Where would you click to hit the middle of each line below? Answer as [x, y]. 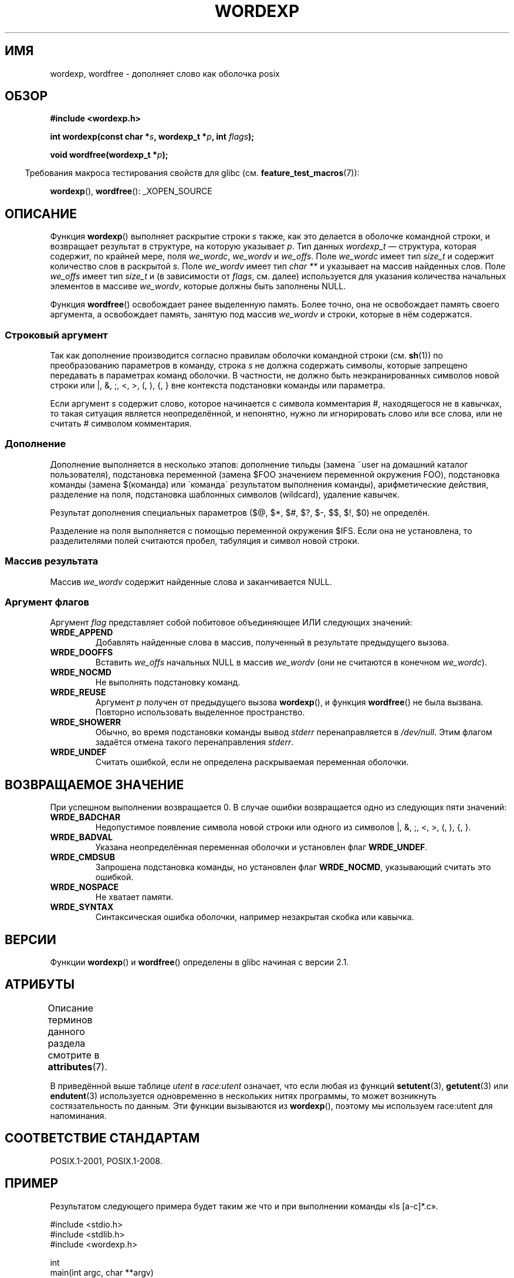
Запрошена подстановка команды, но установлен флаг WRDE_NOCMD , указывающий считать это [293, 867]
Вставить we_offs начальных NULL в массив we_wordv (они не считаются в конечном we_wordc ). [291, 662]
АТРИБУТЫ [40, 985]
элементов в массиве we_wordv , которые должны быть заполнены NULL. [198, 286]
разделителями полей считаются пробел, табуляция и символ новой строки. [205, 540]
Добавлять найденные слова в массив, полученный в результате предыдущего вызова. [272, 643]
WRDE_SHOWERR [85, 722]
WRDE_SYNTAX [82, 907]
